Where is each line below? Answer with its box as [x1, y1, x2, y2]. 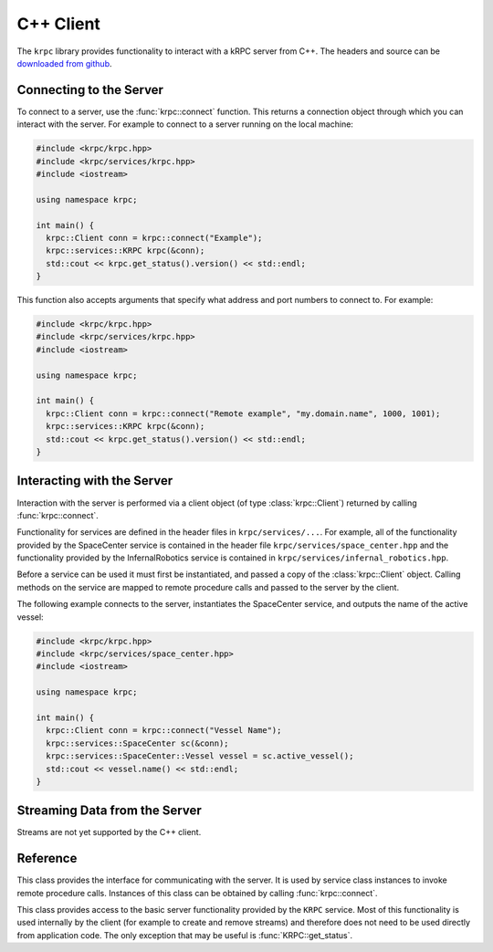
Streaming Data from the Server [16, 803, 202, 819]
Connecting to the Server [16, 82, 164, 98]
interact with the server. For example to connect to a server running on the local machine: [16, 119, 353, 130]
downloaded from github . [16, 58, 113, 68]
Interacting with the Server [16, 473, 173, 488]
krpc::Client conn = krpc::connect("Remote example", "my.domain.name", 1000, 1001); [46, 408, 441, 419]
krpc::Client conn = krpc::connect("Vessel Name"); [46, 726, 282, 736]
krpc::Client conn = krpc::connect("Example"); [46, 233, 263, 243]
